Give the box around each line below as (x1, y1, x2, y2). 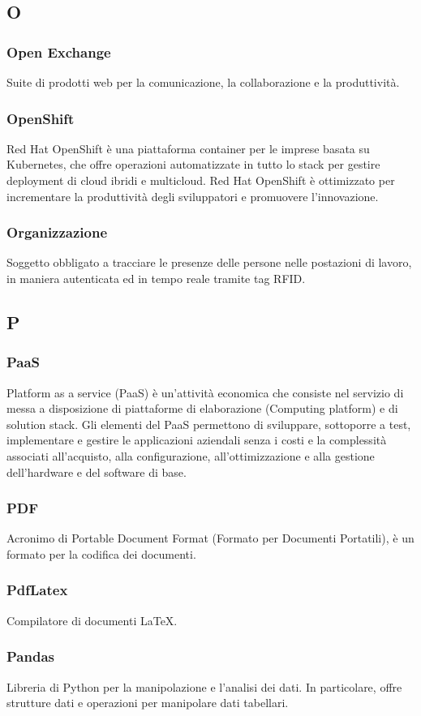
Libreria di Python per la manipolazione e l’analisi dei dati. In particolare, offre (6, 678, 402, 695)
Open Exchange (6, 41, 111, 62)
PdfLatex (6, 580, 68, 600)
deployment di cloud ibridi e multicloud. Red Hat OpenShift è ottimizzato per (6, 172, 395, 188)
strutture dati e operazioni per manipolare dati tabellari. (6, 694, 289, 711)
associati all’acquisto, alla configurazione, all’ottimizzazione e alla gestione (6, 447, 375, 464)
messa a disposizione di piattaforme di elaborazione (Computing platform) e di (6, 400, 398, 417)
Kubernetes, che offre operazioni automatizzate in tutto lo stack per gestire (6, 156, 380, 173)
